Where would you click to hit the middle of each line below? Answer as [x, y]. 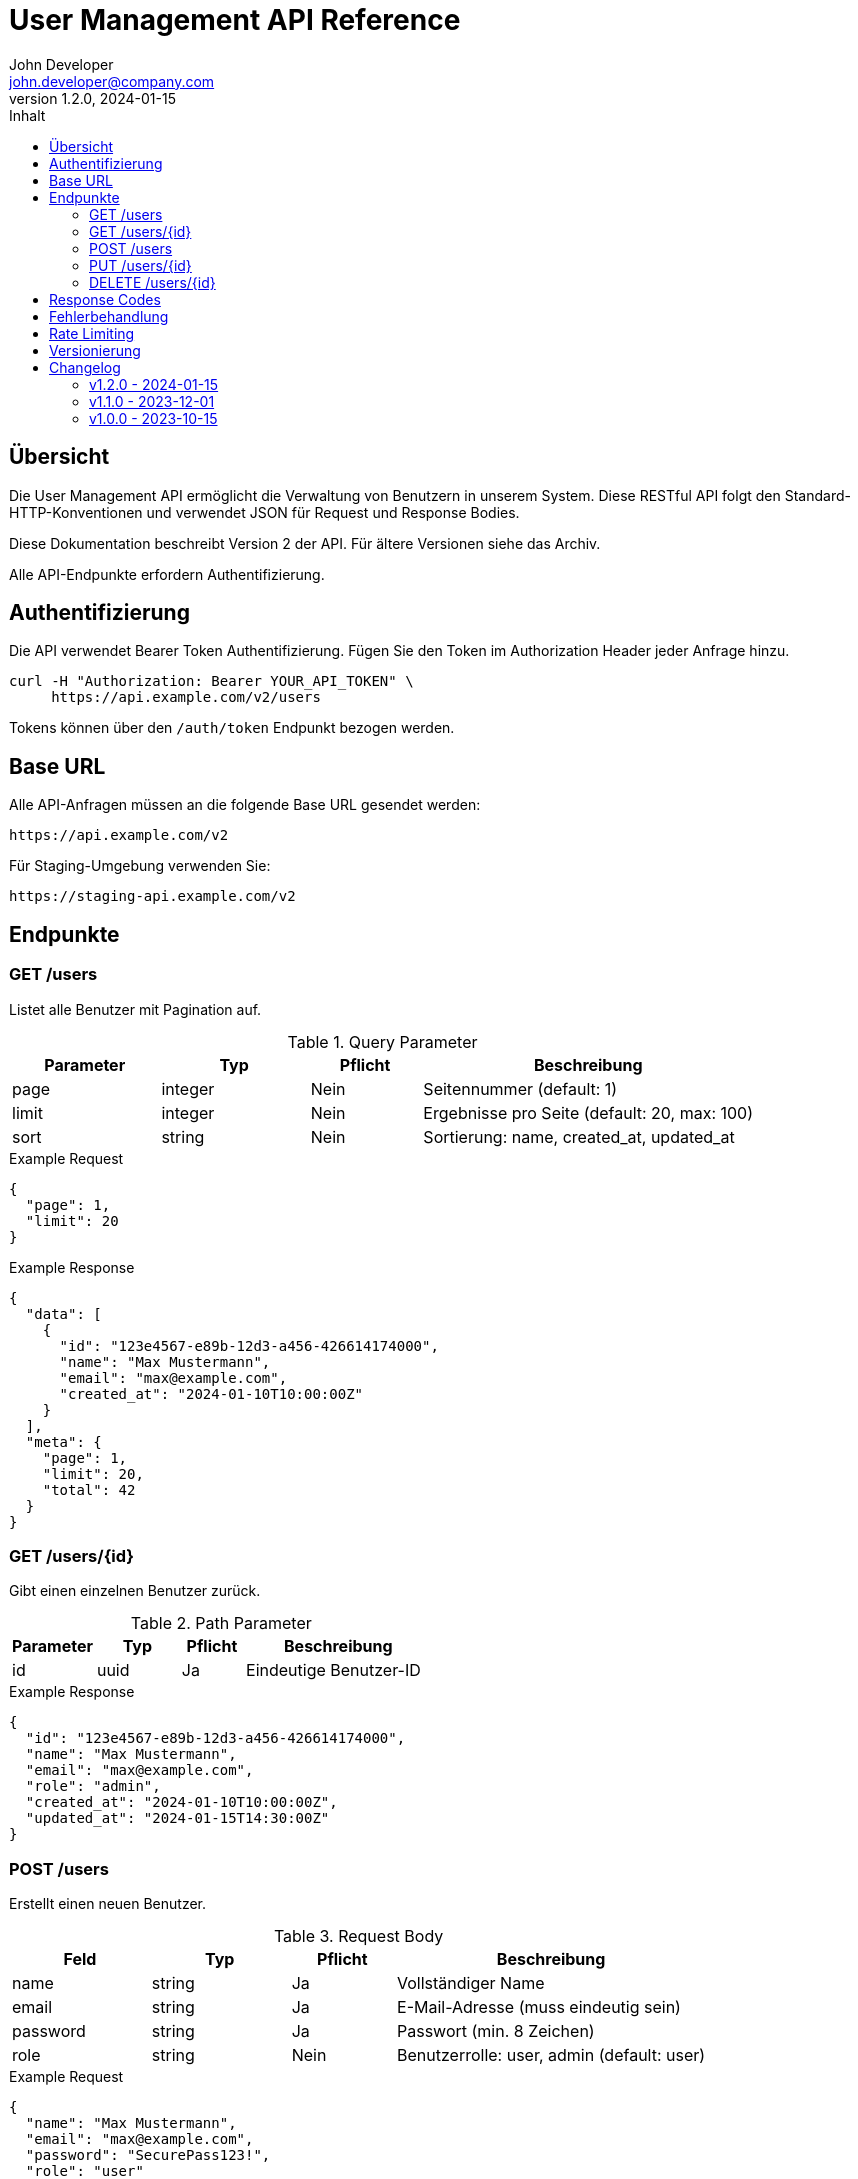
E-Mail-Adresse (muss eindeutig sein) [539, 2007]
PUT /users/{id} [140, 265]
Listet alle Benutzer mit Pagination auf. [135, 1009]
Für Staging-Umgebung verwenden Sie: [140, 866]
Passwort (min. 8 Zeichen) [496, 2031]
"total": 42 [89, 1489]
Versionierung [95, 350]
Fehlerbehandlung [109, 316]
